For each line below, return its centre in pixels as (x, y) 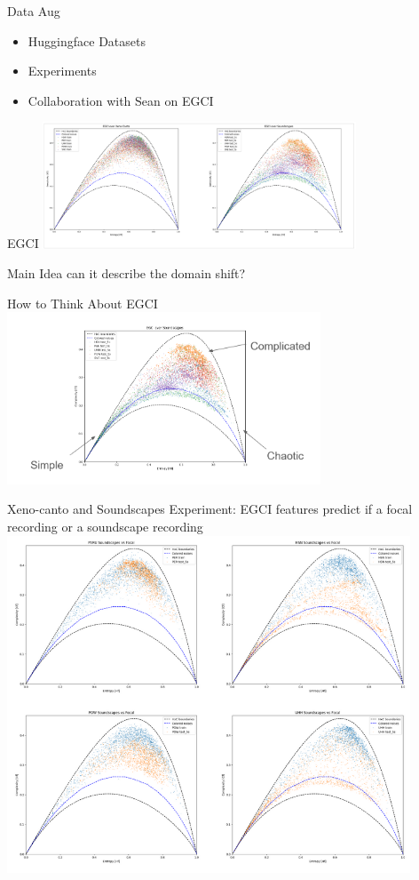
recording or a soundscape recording (105, 526)
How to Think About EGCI (83, 303)
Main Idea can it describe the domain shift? (126, 273)
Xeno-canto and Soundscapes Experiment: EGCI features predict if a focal (210, 509)
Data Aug (34, 11)
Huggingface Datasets (87, 40)
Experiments (62, 71)
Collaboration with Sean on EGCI (121, 100)
